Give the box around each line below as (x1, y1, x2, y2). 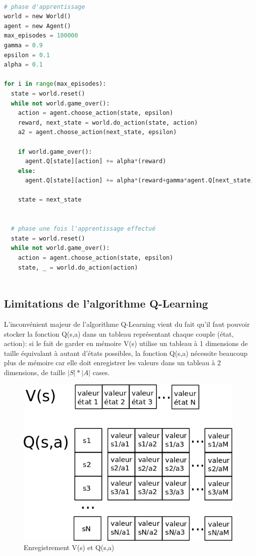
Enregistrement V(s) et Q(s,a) (24, 542, 115, 553)
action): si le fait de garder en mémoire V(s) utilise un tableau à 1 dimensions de (4, 338, 248, 348)
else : (18, 167, 36, 174)
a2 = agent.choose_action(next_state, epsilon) (18, 129, 177, 136)
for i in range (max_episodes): (4, 80, 106, 88)
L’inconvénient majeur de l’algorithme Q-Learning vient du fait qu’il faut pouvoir (4, 319, 250, 329)
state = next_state (18, 196, 82, 204)
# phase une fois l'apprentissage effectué (11, 225, 156, 233)
